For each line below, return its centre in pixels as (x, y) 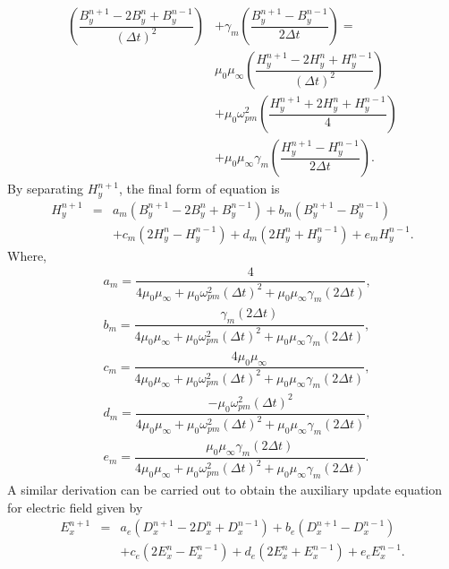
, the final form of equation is (199, 189)
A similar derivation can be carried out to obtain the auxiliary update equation (225, 489)
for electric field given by (75, 507)
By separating (46, 189)
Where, (27, 255)
